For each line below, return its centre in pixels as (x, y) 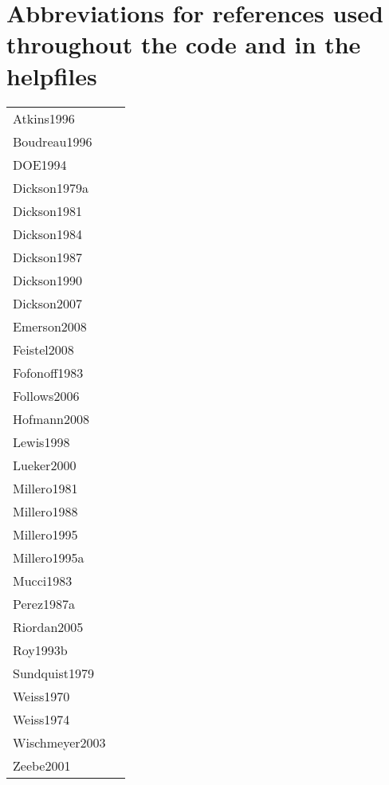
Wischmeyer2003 (59, 742)
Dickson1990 (47, 280)
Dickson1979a (51, 187)
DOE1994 (40, 164)
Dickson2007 (47, 303)
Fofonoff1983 (48, 372)
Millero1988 (45, 511)
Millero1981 (45, 488)
